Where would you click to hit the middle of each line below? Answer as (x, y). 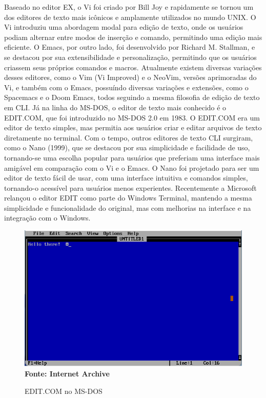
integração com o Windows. (47, 218)
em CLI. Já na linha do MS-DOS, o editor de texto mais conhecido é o (115, 107)
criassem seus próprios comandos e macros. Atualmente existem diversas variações (133, 67)
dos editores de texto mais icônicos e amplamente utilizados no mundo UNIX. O (130, 17)
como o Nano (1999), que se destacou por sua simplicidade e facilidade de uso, (127, 147)
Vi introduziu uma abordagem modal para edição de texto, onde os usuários (124, 27)
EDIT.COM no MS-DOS (64, 391)
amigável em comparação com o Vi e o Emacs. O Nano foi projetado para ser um (132, 167)
